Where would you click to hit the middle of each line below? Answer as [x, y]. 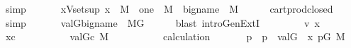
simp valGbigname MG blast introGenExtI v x [162, 22]
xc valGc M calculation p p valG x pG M [175, 36]
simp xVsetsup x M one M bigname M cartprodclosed [169, 8]
